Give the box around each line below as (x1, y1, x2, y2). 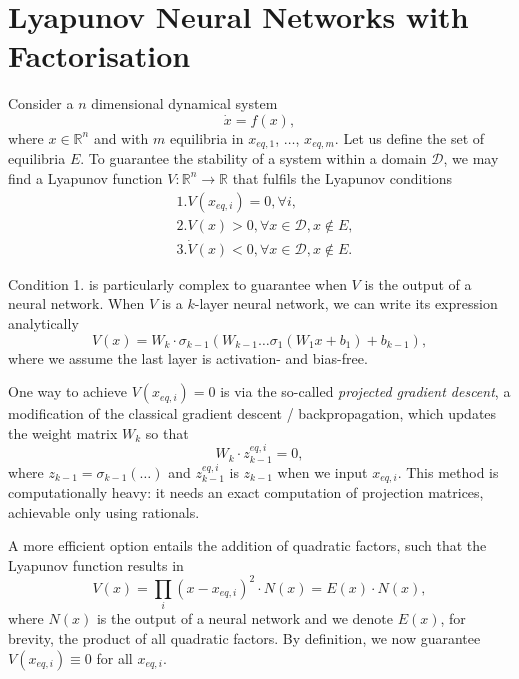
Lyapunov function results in (8, 554, 184, 575)
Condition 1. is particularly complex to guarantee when (8, 273, 347, 294)
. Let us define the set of (334, 127, 485, 148)
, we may (443, 148, 499, 169)
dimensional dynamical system (91, 93, 278, 114)
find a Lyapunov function (8, 167, 163, 188)
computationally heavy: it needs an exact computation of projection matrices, (8, 482, 484, 503)
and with (93, 127, 149, 148)
